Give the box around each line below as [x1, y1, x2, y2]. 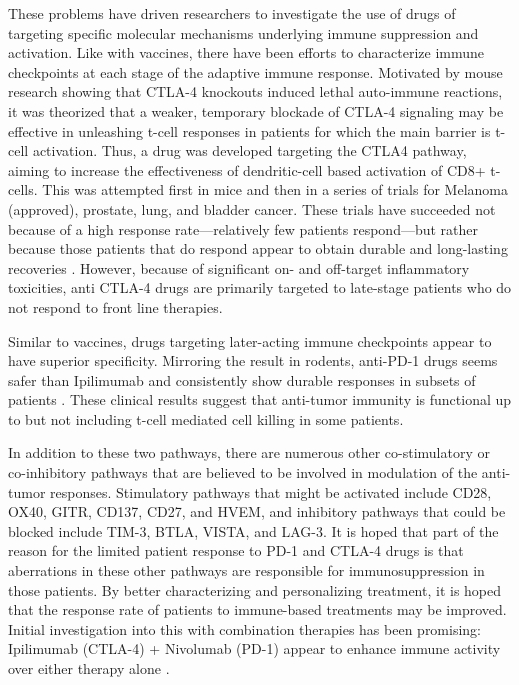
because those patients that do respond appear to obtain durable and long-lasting [8, 238, 508, 259]
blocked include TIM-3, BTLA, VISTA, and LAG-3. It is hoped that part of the [8, 520, 499, 541]
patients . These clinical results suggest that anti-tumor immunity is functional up [8, 389, 512, 410]
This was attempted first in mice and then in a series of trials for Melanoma [42, 179, 508, 200]
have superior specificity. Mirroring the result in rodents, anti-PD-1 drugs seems [8, 350, 498, 371]
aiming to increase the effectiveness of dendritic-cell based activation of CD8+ [8, 159, 486, 180]
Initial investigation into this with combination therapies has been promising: [8, 618, 482, 639]
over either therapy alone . [8, 658, 170, 678]
